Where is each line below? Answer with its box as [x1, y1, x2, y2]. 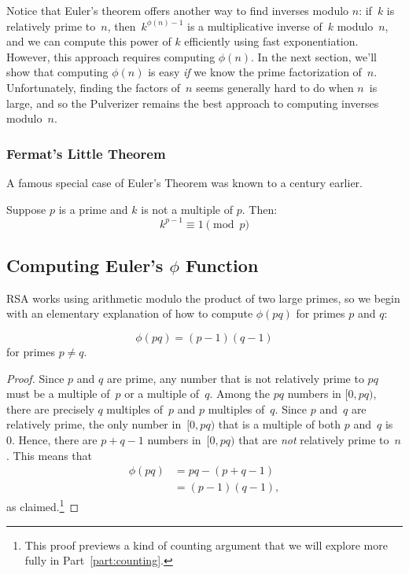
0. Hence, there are [6, 432, 98, 448]
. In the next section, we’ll [251, 48, 377, 64]
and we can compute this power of [6, 33, 171, 50]
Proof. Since [6, 370, 64, 386]
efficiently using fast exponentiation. [184, 33, 359, 50]
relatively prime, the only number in [6, 416, 182, 432]
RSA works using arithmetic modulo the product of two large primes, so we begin [6, 289, 400, 306]
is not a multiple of [141, 201, 234, 217]
